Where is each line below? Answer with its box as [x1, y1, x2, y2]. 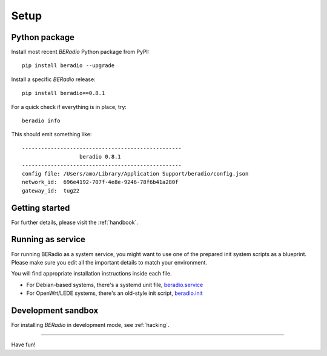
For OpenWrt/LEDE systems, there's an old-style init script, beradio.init [26, 289, 203, 297]
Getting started [11, 203, 70, 213]
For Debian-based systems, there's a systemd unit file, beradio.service [26, 281, 203, 288]
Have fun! [11, 341, 36, 348]
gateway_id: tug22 [22, 187, 80, 194]
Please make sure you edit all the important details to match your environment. [11, 259, 208, 266]
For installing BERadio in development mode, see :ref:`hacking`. [11, 321, 170, 329]
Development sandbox [11, 305, 99, 315]
